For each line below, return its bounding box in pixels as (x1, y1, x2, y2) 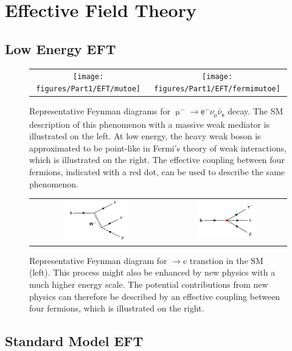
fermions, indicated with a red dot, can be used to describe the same (29, 165, 285, 178)
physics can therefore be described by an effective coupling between (29, 290, 280, 302)
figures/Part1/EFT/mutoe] (36, 84, 141, 93)
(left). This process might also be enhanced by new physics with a (29, 266, 276, 279)
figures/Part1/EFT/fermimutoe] (154, 84, 280, 93)
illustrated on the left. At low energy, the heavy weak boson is (29, 130, 261, 142)
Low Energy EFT (5, 39, 116, 58)
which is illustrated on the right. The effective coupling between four (29, 153, 285, 166)
